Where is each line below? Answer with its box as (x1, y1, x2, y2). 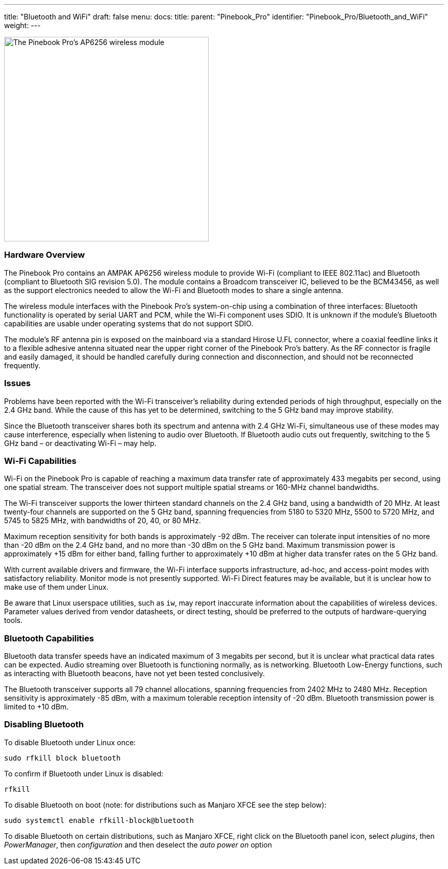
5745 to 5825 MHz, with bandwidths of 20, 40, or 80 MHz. (4, 516, 201, 525)
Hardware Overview (4, 250, 85, 260)
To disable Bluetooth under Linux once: (4, 738, 136, 747)
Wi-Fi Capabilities (4, 455, 77, 466)
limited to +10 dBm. (4, 702, 69, 711)
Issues (4, 378, 31, 389)
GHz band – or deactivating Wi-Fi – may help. (4, 438, 156, 448)
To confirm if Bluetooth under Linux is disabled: (4, 769, 164, 778)
